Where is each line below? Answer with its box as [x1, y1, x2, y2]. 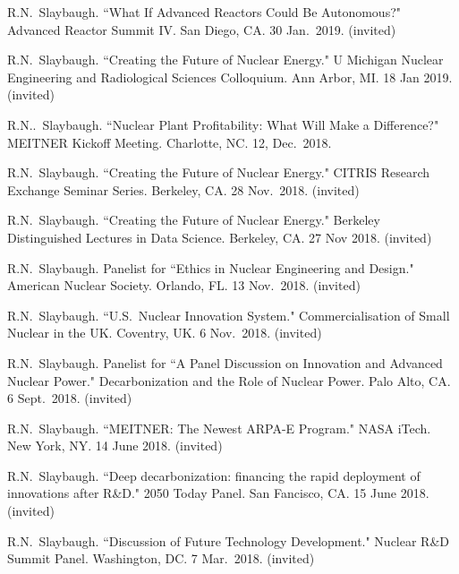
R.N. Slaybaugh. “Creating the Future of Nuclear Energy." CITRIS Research [7, 163, 430, 182]
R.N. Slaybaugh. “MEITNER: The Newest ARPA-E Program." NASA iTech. [7, 418, 431, 437]
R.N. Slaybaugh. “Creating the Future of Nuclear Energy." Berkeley [7, 210, 380, 229]
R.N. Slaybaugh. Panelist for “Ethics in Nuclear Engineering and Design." [7, 258, 414, 277]
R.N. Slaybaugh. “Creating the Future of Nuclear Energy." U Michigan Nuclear [7, 50, 444, 69]
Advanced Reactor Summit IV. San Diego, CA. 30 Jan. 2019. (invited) [7, 20, 396, 39]
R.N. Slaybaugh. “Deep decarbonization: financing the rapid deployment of [7, 466, 421, 484]
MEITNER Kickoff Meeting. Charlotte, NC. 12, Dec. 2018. [7, 133, 332, 151]
